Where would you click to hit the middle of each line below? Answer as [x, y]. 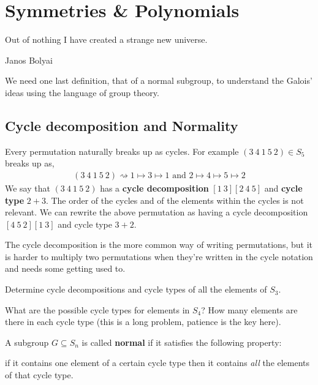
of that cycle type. [39, 375]
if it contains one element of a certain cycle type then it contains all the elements [157, 363]
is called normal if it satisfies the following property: [182, 342]
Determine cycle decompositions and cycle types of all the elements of [136, 289]
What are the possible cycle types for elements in [97, 309]
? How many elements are [249, 309]
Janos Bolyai [29, 60]
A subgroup [27, 342]
